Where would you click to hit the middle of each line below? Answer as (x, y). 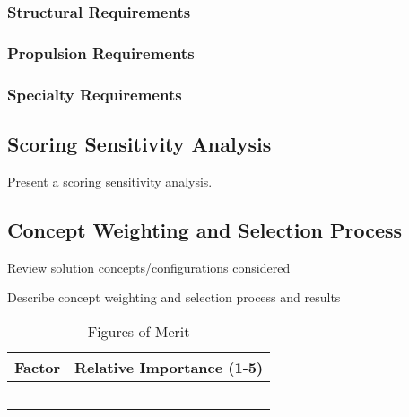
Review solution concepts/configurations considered (149, 267)
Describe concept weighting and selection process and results (174, 297)
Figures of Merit (139, 331)
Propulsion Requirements (101, 52)
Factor (38, 367)
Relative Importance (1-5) (169, 367)
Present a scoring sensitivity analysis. (110, 181)
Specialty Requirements (95, 94)
